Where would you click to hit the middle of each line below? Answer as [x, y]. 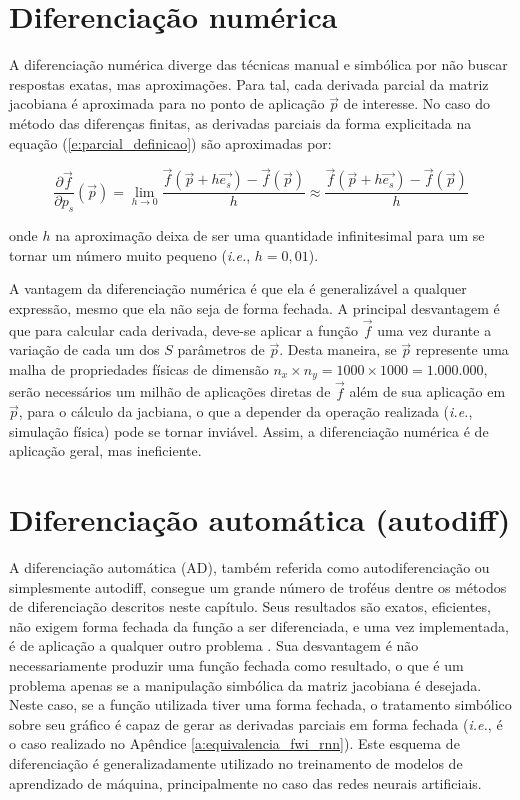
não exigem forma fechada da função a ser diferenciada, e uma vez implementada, [259, 625]
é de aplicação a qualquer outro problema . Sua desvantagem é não [214, 645]
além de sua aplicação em [427, 391]
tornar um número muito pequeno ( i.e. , [130, 254]
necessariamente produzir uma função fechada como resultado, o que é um [236, 665]
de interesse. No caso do [417, 103]
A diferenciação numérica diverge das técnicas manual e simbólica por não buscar [258, 64]
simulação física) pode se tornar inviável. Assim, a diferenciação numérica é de [249, 430]
